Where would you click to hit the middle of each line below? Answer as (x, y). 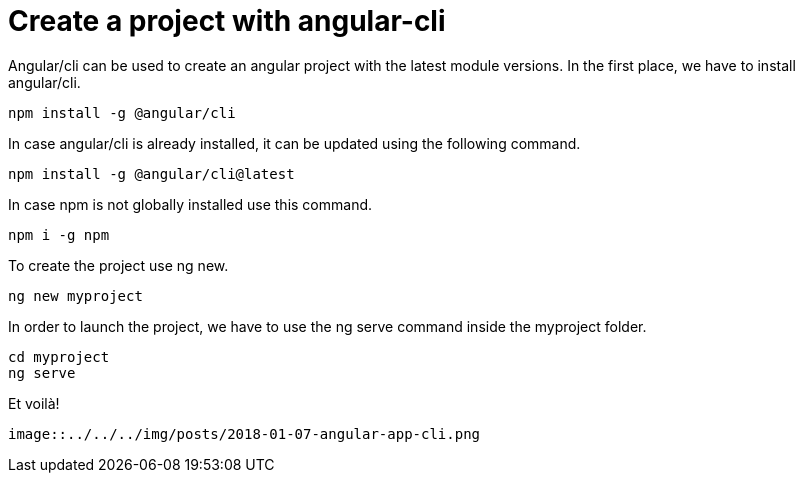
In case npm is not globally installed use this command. (190, 204)
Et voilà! (34, 403)
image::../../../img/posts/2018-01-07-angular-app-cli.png (244, 433)
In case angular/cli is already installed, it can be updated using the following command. (294, 143)
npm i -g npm (59, 234)
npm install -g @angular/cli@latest (151, 173)
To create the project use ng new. (118, 265)
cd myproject (59, 356)
